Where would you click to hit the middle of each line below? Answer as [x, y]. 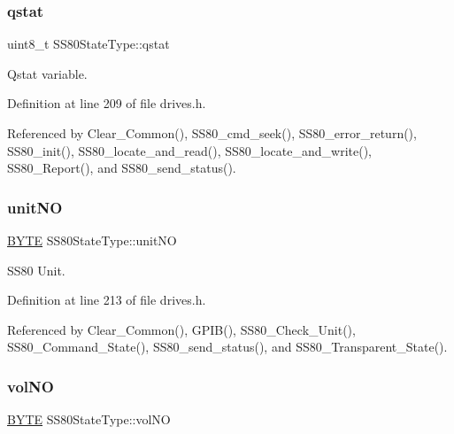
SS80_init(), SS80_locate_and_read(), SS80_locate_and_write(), [189, 150]
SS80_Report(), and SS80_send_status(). [122, 168]
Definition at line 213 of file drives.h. [107, 300]
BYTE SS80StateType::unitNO [92, 240]
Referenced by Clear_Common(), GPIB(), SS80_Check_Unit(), [181, 329]
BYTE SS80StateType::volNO [89, 419]
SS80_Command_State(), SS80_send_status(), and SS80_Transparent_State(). [227, 347]
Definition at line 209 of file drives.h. [107, 103]
